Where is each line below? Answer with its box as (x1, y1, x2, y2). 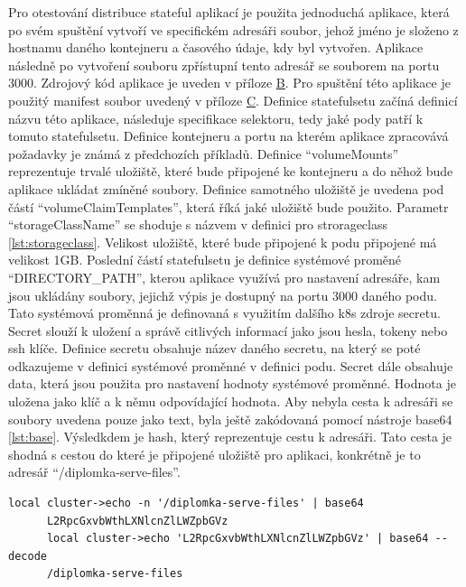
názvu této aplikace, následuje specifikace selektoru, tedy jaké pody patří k (8, 108, 424, 127)
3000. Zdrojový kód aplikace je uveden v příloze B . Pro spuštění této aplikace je (8, 73, 451, 92)
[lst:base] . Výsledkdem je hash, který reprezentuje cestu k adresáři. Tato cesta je (8, 427, 452, 446)
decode (8, 549, 47, 563)
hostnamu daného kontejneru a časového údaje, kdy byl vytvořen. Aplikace (8, 38, 424, 57)
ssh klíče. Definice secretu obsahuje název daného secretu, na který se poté (8, 339, 421, 358)
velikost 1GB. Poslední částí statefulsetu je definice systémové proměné (8, 250, 402, 269)
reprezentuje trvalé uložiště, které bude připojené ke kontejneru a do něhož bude (8, 162, 453, 181)
